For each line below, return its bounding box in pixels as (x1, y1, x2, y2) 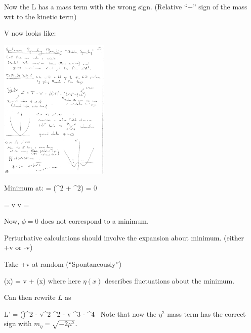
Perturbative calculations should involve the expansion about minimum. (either (4, 232, 244, 242)
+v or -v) (4, 242, 33, 252)
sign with (4, 318, 32, 329)
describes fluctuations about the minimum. (105, 275, 235, 285)
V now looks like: (4, 28, 56, 38)
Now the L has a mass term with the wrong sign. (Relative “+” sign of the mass (4, 1, 248, 11)
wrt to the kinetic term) (4, 11, 77, 21)
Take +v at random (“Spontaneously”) (4, 259, 122, 269)
